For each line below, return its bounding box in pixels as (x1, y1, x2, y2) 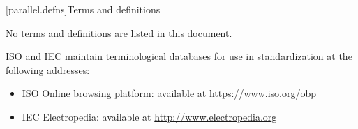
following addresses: (6, 62, 90, 77)
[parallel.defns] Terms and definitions (6, 2, 161, 16)
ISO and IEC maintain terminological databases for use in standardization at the (6, 49, 352, 63)
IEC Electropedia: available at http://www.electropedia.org (22, 109, 277, 123)
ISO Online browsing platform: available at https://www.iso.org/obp (22, 86, 316, 100)
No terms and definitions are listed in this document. (6, 25, 232, 40)
